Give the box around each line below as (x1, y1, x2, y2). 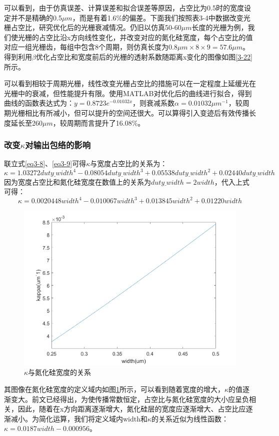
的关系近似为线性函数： (151, 413, 229, 423)
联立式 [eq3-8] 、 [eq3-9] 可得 (4, 158, 86, 169)
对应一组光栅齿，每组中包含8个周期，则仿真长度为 (4, 42, 168, 52)
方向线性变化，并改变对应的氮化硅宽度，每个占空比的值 (70, 32, 253, 42)
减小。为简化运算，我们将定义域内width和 (10, 413, 148, 423)
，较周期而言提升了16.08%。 (52, 117, 145, 128)
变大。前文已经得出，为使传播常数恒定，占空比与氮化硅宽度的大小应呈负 (10, 393, 249, 404)
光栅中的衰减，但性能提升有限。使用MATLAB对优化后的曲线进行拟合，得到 (4, 88, 252, 98)
